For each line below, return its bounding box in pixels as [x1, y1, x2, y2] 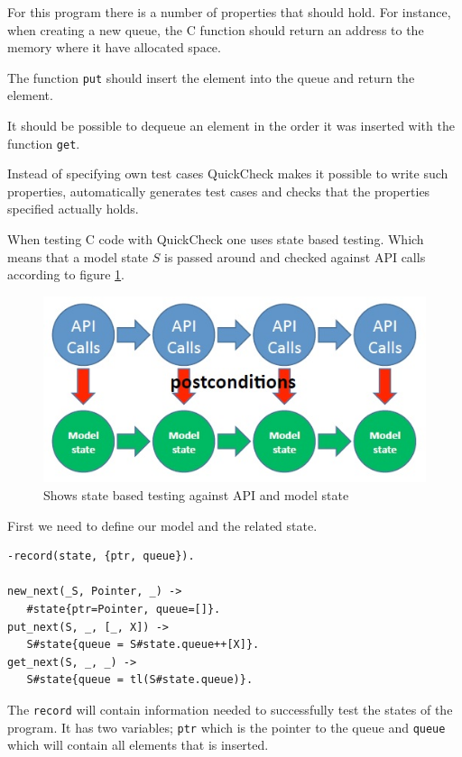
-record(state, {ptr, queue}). [7, 550, 195, 563]
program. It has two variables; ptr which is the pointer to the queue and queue [7, 717, 446, 736]
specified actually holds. [7, 199, 139, 218]
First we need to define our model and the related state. [7, 515, 318, 534]
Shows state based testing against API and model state [43, 486, 349, 505]
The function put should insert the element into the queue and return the [7, 68, 415, 87]
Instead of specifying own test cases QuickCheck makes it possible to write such [7, 164, 448, 183]
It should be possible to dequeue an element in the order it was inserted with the [7, 116, 455, 135]
